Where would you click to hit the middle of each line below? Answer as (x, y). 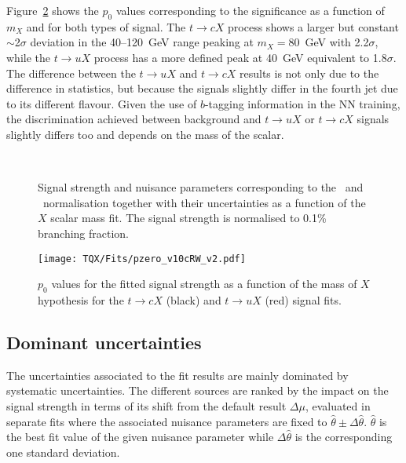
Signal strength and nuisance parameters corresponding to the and (201, 187)
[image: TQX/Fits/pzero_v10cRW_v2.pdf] (142, 259)
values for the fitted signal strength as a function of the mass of (204, 284)
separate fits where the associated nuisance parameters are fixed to (167, 421)
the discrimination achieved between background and (134, 119)
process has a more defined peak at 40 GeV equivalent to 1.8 (240, 57)
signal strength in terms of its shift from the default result (146, 405)
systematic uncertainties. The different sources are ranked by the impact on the (198, 390)
